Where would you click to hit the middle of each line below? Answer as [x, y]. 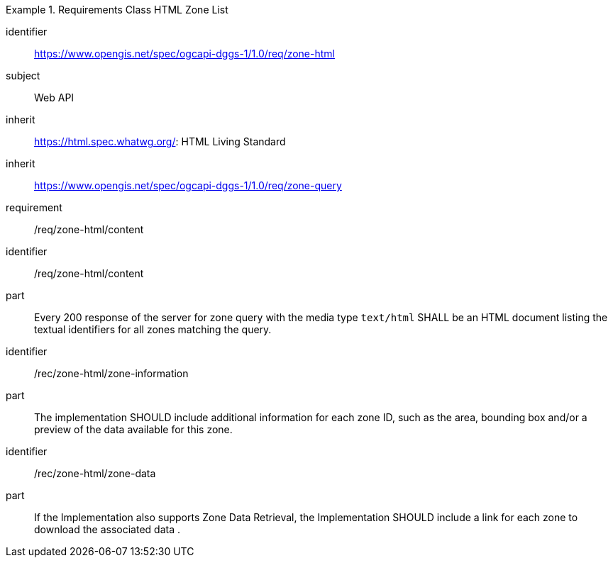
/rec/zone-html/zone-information [111, 373]
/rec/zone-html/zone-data [95, 473]
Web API [54, 97]
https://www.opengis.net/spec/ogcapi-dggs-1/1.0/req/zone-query [188, 185]
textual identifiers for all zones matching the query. [153, 329]
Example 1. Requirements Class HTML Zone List [117, 10]
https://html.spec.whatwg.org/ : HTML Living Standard [160, 141]
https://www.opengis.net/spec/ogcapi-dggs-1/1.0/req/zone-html [184, 54]
